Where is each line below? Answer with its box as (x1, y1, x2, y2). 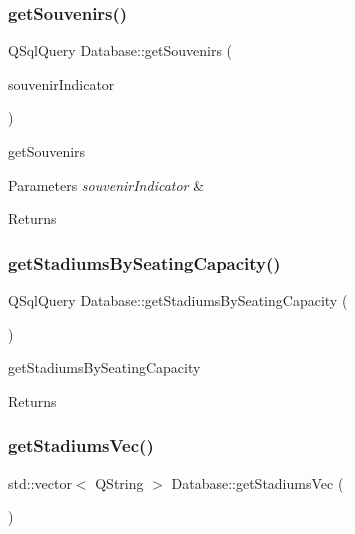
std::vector (8, 472, 72, 493)
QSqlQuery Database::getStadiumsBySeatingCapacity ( (8, 290, 348, 310)
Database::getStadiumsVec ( (171, 472, 344, 493)
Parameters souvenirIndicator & (8, 174, 205, 195)
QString (95, 472, 144, 493)
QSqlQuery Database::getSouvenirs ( (8, 40, 233, 61)
